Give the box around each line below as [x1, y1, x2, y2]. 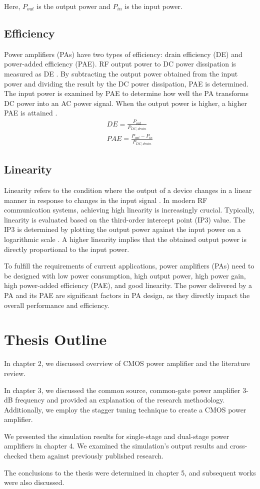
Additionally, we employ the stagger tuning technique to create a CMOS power [4, 404, 246, 414]
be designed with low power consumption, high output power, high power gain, [4, 270, 246, 280]
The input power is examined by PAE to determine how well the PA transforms [4, 88, 249, 98]
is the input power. [124, 1, 182, 11]
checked [4, 450, 27, 461]
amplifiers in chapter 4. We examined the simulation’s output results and [4, 440, 228, 451]
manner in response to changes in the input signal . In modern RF [4, 194, 207, 205]
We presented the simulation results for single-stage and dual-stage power [4, 430, 229, 441]
